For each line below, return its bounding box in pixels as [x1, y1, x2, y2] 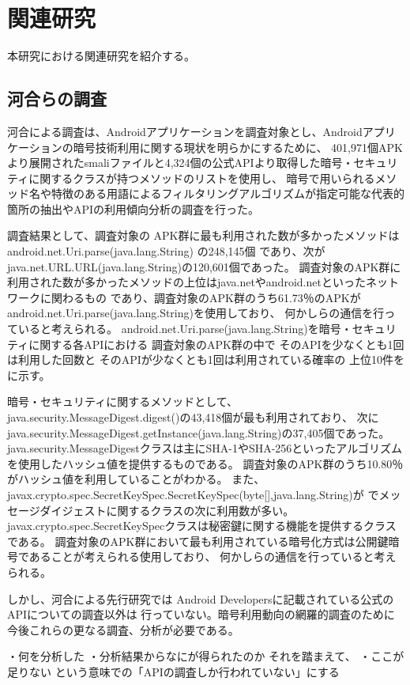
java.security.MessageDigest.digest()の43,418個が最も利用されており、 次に [7, 409, 379, 426]
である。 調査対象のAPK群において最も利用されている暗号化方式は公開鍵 [7, 532, 389, 549]
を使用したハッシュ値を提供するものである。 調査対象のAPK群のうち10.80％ [7, 455, 404, 471]
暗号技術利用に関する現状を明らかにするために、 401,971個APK [73, 138, 403, 155]
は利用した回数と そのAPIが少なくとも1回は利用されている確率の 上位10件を [7, 351, 404, 368]
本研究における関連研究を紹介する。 [7, 47, 195, 64]
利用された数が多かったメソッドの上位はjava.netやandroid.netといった [7, 274, 366, 290]
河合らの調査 [7, 86, 107, 111]
